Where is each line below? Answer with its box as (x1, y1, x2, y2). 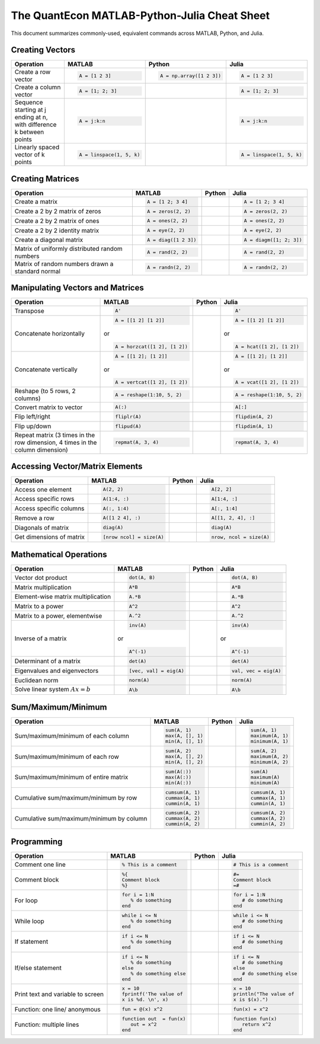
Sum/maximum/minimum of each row (14, 752, 120, 761)
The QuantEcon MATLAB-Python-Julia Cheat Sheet (11, 9, 270, 22)
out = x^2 (130, 1021, 157, 1028)
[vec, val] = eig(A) (129, 668, 185, 674)
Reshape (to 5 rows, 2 (14, 387, 76, 395)
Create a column (14, 83, 61, 91)
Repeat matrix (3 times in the (14, 430, 95, 439)
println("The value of (233, 991, 295, 997)
